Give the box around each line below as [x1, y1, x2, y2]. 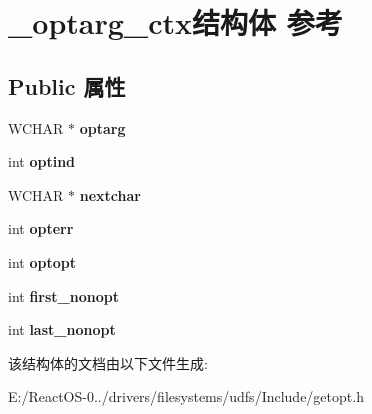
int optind [8, 151, 76, 172]
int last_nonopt [8, 319, 116, 340]
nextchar [79, 184, 141, 205]
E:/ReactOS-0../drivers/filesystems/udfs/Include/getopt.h [8, 386, 364, 407]
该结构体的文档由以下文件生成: [8, 352, 208, 373]
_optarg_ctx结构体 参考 [8, 2, 343, 43]
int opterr [8, 218, 74, 239]
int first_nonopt [8, 285, 119, 306]
